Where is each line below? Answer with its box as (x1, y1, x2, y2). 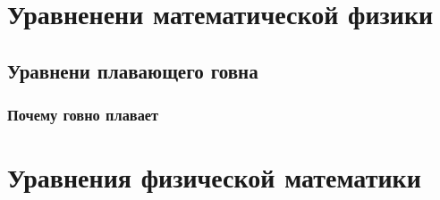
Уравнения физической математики (7, 159, 421, 196)
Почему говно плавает (7, 104, 159, 126)
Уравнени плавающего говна (7, 56, 258, 84)
